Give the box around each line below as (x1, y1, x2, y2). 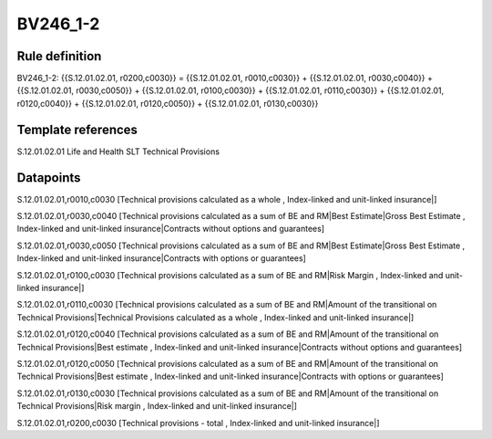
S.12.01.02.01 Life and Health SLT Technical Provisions (16, 146, 220, 157)
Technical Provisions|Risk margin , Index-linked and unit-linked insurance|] (16, 401, 298, 412)
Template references (16, 121, 138, 137)
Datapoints (16, 170, 81, 185)
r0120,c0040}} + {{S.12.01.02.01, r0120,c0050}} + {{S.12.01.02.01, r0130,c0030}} (16, 98, 319, 109)
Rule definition (16, 48, 102, 64)
